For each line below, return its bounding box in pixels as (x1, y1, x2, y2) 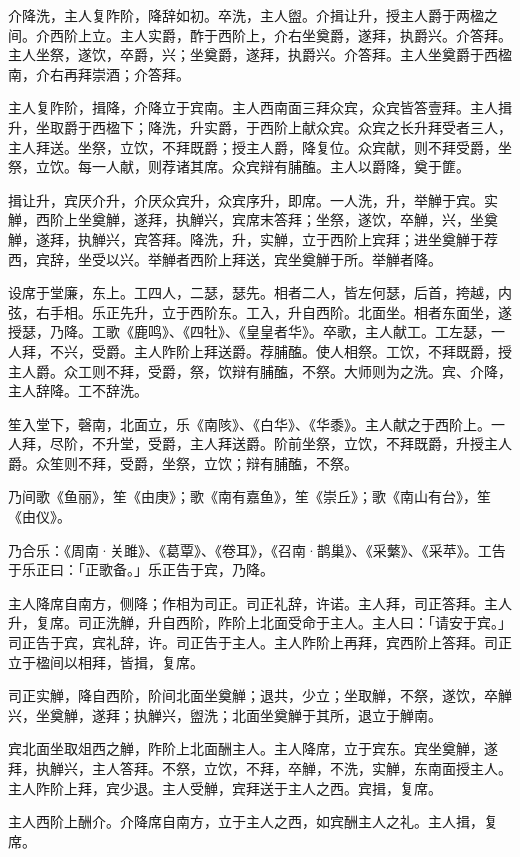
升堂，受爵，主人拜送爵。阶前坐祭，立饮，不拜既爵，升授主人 (105, 433, 512, 454)
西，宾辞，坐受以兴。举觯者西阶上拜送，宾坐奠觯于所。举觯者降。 (8, 248, 442, 269)
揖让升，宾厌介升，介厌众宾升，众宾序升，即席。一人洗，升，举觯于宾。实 (8, 189, 498, 210)
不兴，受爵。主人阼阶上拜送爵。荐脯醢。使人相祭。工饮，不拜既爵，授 (49, 340, 512, 361)
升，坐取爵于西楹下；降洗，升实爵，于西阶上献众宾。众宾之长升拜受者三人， (8, 116, 512, 137)
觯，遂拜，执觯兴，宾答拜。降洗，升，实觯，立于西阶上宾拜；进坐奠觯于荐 (8, 228, 498, 249)
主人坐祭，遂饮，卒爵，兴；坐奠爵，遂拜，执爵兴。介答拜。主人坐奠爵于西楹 (8, 44, 512, 65)
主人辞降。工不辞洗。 (8, 380, 148, 401)
